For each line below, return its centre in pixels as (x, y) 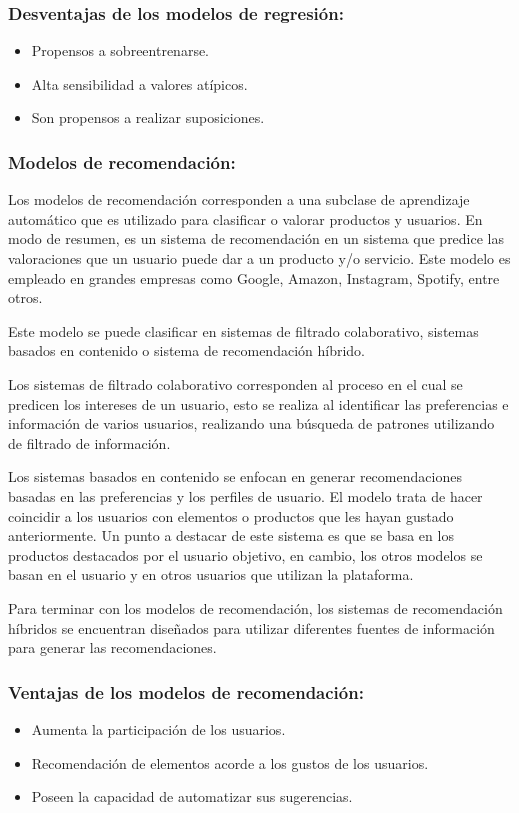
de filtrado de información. (89, 442)
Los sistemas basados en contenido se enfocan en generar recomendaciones (235, 476)
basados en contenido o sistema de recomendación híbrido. (186, 350)
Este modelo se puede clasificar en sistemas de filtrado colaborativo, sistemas (243, 330)
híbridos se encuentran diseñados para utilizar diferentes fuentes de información (251, 627)
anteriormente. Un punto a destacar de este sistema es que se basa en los (231, 535)
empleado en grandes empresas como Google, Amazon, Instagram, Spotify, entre (254, 277)
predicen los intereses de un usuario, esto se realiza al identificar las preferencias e (258, 403)
